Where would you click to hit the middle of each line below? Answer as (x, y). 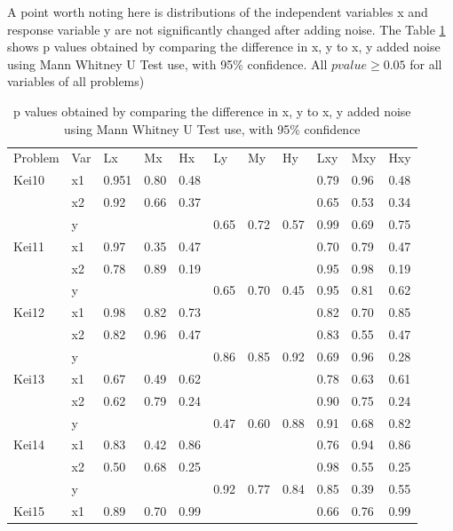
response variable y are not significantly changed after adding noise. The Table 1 (226, 29)
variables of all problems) (76, 81)
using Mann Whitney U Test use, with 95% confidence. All (167, 63)
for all (426, 63)
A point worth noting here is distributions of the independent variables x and (218, 12)
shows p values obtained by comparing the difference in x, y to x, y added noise (224, 47)
